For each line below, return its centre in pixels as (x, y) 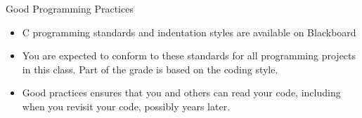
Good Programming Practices (70, 8)
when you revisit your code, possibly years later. (126, 106)
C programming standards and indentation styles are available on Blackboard (189, 32)
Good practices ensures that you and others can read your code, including (181, 93)
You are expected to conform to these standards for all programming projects (189, 56)
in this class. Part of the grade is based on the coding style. (150, 69)
